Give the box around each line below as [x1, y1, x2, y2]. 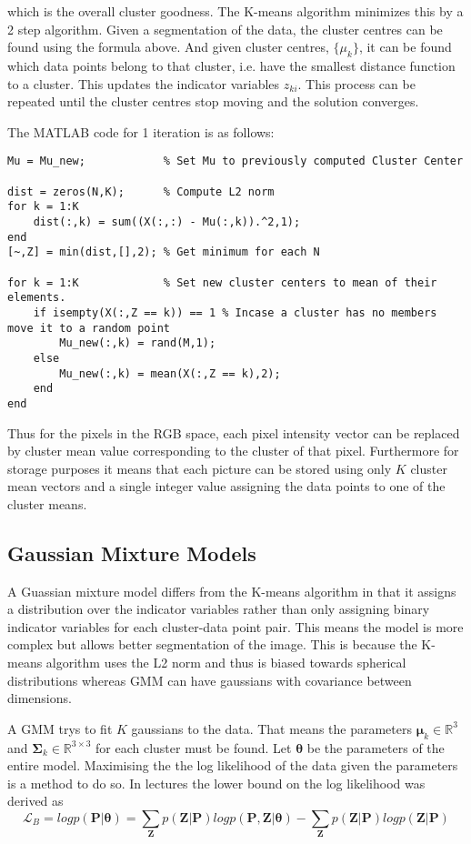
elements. [7, 291, 66, 305]
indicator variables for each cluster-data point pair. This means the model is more [7, 617, 464, 636]
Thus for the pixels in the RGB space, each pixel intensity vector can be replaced [7, 423, 460, 442]
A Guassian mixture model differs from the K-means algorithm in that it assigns [7, 581, 456, 600]
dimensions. [7, 688, 72, 708]
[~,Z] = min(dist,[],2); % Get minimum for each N [7, 246, 320, 259]
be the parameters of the [306, 738, 445, 757]
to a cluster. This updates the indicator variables [7, 74, 280, 93]
